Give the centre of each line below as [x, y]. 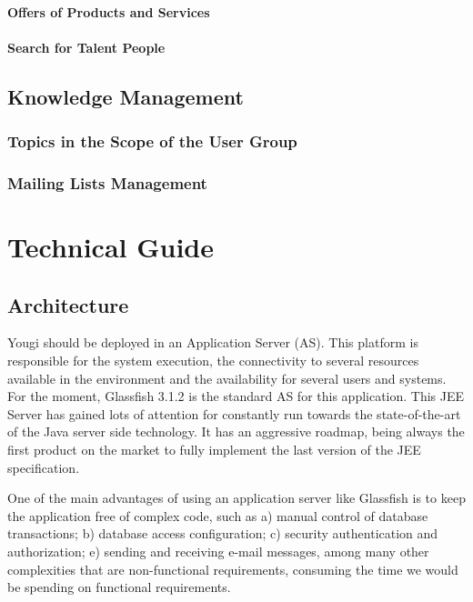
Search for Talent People [86, 47]
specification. [44, 467]
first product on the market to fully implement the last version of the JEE [214, 449]
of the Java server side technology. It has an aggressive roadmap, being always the [236, 431]
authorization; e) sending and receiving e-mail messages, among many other [218, 551]
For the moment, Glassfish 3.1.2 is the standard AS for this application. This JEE [236, 396]
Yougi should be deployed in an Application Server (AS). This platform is [213, 342]
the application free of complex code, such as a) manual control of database [218, 515]
